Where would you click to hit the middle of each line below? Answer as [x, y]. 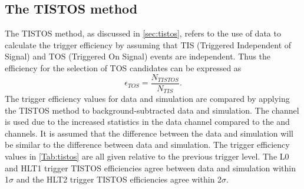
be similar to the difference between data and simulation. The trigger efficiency [147, 145]
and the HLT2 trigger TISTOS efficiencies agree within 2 [119, 179]
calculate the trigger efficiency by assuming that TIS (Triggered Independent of [148, 44]
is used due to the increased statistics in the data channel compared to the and [147, 122]
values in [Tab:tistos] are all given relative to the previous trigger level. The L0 [147, 156]
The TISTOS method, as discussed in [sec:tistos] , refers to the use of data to [143, 33]
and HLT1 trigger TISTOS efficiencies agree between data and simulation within [150, 168]
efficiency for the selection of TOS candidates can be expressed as [123, 67]
